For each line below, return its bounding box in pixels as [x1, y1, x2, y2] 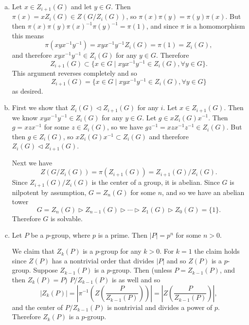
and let [71, 1, 92, 11]
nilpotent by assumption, [12, 187, 87, 197]
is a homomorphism [186, 21, 245, 31]
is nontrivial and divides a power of [107, 302, 213, 312]
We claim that [12, 246, 54, 256]
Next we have [12, 157, 53, 167]
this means [12, 30, 44, 40]
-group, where [49, 229, 90, 240]
